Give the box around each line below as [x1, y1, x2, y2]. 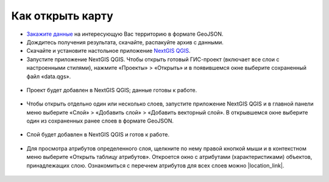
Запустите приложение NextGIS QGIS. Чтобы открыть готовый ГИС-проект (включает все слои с [26, 55, 280, 63]
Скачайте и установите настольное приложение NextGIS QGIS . [26, 47, 191, 55]
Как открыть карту [11, 9, 114, 22]
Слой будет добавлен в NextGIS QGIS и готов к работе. [26, 131, 170, 138]
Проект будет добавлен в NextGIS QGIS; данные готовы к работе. [26, 86, 197, 93]
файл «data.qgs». [26, 73, 71, 80]
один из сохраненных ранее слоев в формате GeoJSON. [26, 117, 174, 124]
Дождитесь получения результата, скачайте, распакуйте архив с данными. [26, 38, 224, 45]
